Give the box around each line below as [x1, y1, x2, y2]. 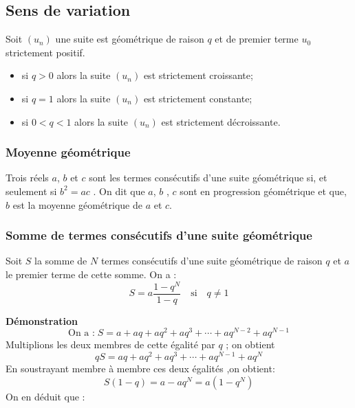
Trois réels [6, 170, 49, 185]
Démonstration [6, 313, 78, 328]
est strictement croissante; [143, 68, 253, 82]
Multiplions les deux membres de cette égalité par [6, 337, 215, 352]
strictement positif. [6, 45, 85, 59]
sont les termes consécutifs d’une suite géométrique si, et [89, 170, 327, 185]
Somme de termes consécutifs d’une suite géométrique [6, 227, 312, 244]
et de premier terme [215, 32, 299, 46]
